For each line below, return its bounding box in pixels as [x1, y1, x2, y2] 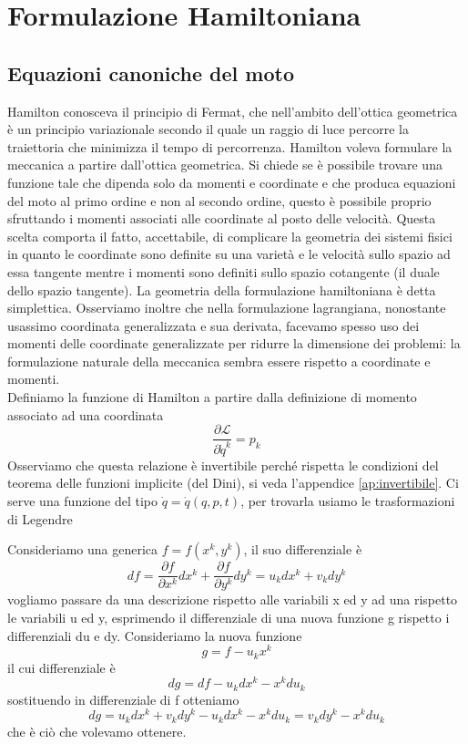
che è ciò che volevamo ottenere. [7, 721, 187, 740]
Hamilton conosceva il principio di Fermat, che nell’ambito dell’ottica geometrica [7, 101, 458, 120]
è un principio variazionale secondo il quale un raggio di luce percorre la [7, 119, 409, 139]
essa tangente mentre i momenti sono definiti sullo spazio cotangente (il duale [7, 262, 440, 281]
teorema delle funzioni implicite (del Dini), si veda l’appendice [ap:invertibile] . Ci [7, 473, 459, 492]
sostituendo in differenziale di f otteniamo [7, 689, 239, 708]
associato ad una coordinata [7, 405, 164, 424]
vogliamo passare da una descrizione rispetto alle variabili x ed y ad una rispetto [7, 590, 458, 609]
